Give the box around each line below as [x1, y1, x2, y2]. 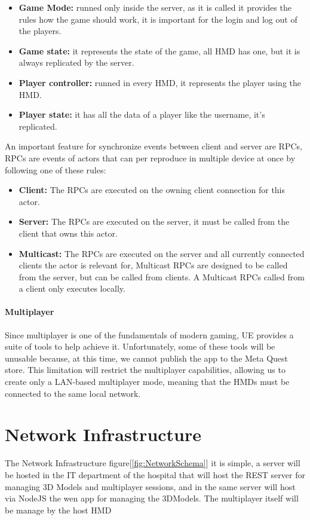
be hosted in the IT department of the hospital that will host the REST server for [5, 468, 305, 481]
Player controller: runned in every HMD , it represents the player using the [19, 76, 302, 88]
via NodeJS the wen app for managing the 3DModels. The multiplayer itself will [5, 492, 299, 504]
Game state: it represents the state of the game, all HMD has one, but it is [19, 44, 300, 57]
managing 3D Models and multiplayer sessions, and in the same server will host [5, 480, 296, 493]
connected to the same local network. [5, 387, 141, 399]
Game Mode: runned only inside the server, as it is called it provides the [19, 1, 291, 13]
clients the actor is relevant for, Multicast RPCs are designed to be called [19, 259, 288, 271]
